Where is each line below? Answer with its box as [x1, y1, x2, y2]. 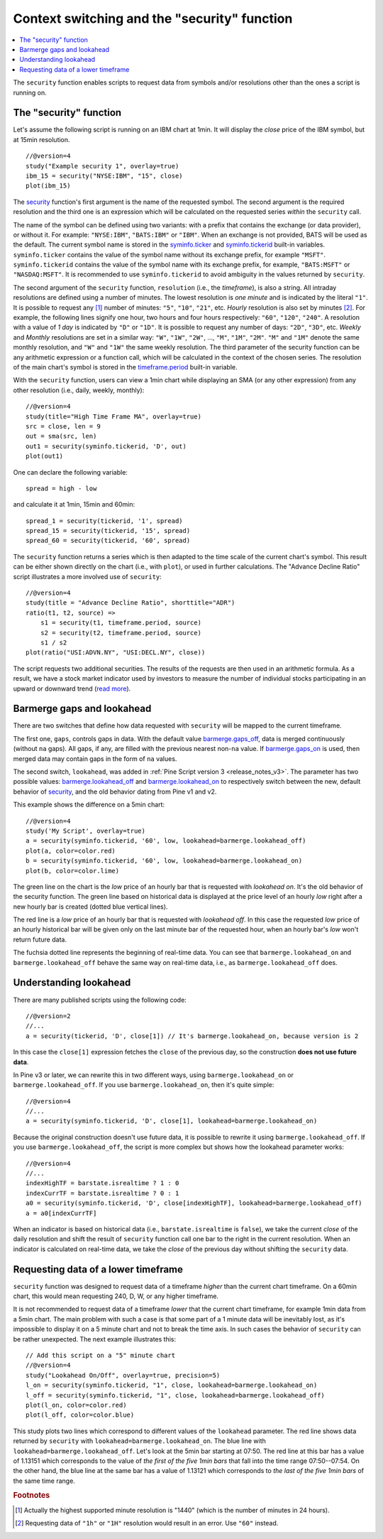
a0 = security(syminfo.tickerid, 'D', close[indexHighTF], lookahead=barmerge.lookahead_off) [26, 1199, 362, 1207]
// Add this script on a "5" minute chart [26, 1351, 176, 1360]
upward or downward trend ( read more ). [13, 684, 131, 693]
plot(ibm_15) [26, 182, 71, 190]
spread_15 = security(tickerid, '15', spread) [26, 526, 191, 535]
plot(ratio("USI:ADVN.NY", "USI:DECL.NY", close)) [26, 649, 206, 657]
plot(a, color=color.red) [26, 846, 116, 855]
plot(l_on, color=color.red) [26, 1400, 127, 1409]
